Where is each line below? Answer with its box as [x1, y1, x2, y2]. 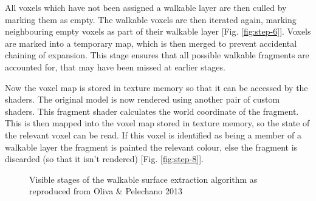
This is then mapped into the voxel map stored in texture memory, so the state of [5, 117, 310, 129]
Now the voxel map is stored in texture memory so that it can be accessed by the [5, 81, 308, 94]
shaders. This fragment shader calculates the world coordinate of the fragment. [5, 104, 299, 117]
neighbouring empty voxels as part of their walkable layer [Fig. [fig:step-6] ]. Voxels [5, 25, 311, 38]
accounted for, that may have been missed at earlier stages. [5, 60, 225, 73]
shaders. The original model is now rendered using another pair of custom [5, 93, 280, 106]
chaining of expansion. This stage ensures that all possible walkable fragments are [5, 49, 309, 61]
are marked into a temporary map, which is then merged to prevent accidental [5, 36, 297, 49]
